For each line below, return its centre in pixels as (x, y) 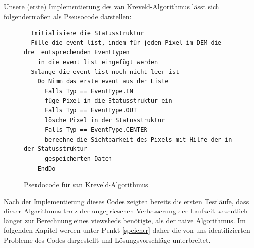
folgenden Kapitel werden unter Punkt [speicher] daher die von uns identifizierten (127, 230)
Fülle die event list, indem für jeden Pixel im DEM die (126, 43)
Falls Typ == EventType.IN (89, 91)
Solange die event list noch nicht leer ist (105, 72)
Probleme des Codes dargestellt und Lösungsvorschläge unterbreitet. (107, 240)
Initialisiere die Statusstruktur (87, 33)
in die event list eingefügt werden (98, 62)
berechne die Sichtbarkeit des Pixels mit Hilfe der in (138, 139)
